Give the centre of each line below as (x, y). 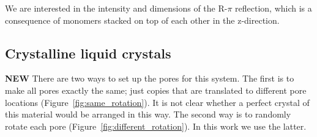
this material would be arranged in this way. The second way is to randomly (148, 114)
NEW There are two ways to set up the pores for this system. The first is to (150, 78)
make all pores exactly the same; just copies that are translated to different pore (156, 90)
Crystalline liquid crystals (88, 53)
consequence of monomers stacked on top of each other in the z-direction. (142, 20)
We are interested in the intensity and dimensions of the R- (116, 8)
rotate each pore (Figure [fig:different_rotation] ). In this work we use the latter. (156, 126)
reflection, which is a (274, 8)
